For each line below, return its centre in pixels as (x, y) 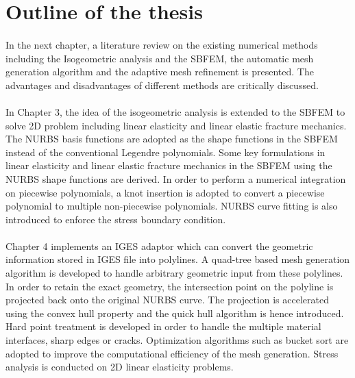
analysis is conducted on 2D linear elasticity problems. (120, 367)
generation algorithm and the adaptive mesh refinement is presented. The (160, 72)
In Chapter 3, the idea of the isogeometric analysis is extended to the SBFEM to (175, 111)
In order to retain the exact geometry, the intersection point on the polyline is (170, 286)
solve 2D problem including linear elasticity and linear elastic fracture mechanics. (176, 125)
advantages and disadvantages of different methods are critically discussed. (162, 85)
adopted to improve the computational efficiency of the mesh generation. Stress (172, 353)
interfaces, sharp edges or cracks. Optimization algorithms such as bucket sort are (177, 340)
